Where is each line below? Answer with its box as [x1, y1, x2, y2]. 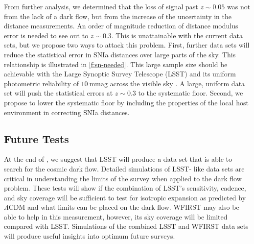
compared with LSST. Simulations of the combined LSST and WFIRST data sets [4, 221, 249, 231]
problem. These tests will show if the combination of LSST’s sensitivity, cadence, [4, 183, 246, 193]
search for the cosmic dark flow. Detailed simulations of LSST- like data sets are [4, 163, 245, 173]
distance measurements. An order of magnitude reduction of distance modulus [4, 21, 238, 31]
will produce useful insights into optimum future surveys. [4, 231, 175, 241]
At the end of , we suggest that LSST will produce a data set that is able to [4, 154, 232, 164]
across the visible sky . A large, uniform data [110, 78, 245, 88]
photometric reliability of [4, 78, 79, 88]
